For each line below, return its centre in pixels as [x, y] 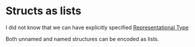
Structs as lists [43, 11]
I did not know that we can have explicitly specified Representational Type [97, 27]
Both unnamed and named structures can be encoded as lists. [82, 39]
